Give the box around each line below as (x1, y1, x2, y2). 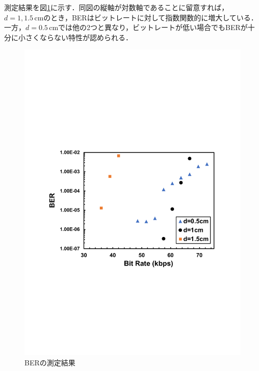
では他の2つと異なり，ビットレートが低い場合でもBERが (58, 22, 248, 33)
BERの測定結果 (24, 357, 75, 367)
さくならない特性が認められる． (25, 32, 133, 42)
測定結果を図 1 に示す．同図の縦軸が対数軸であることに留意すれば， (4, 2, 229, 12)
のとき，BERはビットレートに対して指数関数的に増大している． (43, 12, 258, 22)
